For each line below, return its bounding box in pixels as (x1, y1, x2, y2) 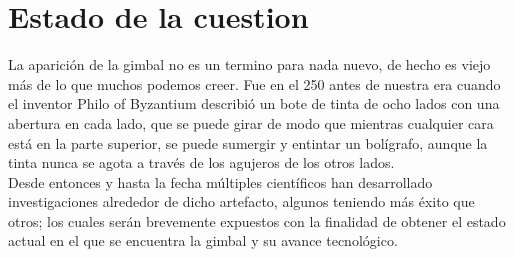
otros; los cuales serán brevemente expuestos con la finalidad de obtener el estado (8, 210, 506, 231)
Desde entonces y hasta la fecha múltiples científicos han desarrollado (8, 171, 433, 192)
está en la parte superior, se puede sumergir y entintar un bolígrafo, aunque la (8, 132, 488, 153)
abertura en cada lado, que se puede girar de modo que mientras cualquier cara (8, 112, 494, 133)
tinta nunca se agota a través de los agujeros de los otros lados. (8, 152, 395, 173)
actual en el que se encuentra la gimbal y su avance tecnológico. (8, 230, 398, 251)
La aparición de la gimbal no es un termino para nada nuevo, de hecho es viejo (8, 54, 491, 75)
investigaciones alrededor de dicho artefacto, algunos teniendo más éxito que (8, 191, 475, 212)
